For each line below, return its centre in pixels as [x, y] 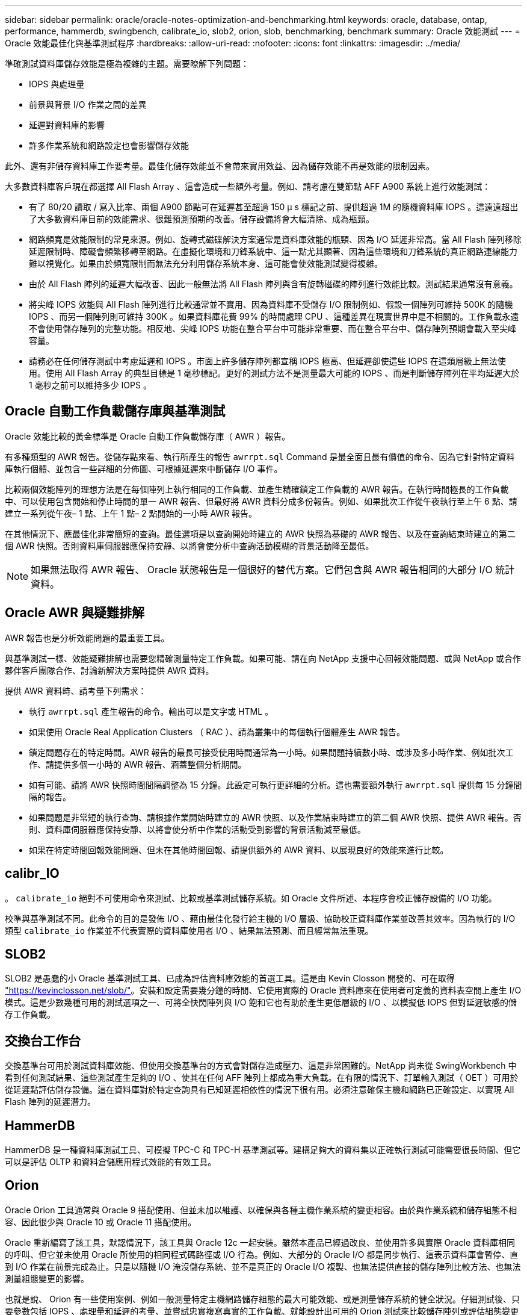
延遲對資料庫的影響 [67, 125]
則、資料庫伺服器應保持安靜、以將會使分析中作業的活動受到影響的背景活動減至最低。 [197, 829]
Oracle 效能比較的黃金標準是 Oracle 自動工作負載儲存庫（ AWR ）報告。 [148, 436]
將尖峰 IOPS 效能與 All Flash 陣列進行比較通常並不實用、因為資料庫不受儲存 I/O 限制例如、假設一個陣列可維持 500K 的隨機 [271, 304]
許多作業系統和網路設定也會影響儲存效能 [109, 145]
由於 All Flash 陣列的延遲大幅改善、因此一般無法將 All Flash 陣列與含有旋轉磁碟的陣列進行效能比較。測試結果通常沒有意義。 [273, 284]
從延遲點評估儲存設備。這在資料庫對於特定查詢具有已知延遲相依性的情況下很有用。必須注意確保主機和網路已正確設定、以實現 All [260, 1090]
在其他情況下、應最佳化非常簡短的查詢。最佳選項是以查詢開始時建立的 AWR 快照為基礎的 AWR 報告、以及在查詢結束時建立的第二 [260, 533]
